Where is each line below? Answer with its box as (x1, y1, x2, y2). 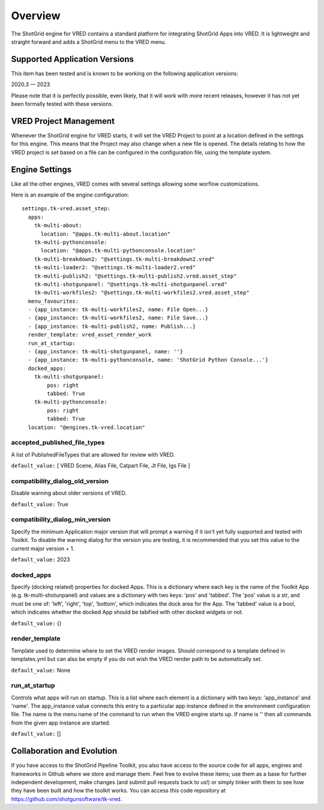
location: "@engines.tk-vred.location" (28, 424, 145, 431)
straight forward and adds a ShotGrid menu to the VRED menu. (11, 38, 166, 45)
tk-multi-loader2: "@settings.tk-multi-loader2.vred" (34, 264, 196, 271)
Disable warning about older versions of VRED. (11, 490, 127, 497)
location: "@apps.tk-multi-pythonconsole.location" (40, 247, 196, 254)
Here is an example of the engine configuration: (11, 191, 129, 198)
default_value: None (11, 666, 71, 674)
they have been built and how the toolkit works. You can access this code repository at (11, 787, 226, 794)
